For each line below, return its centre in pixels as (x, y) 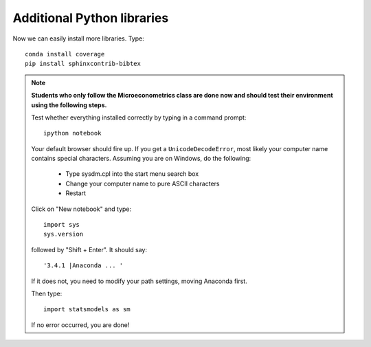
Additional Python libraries (91, 18)
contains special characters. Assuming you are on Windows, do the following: (141, 159)
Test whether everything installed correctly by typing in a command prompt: (139, 117)
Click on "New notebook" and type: (81, 209)
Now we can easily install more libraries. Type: (78, 38)
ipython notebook (72, 133)
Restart (76, 193)
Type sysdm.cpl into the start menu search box (132, 174)
